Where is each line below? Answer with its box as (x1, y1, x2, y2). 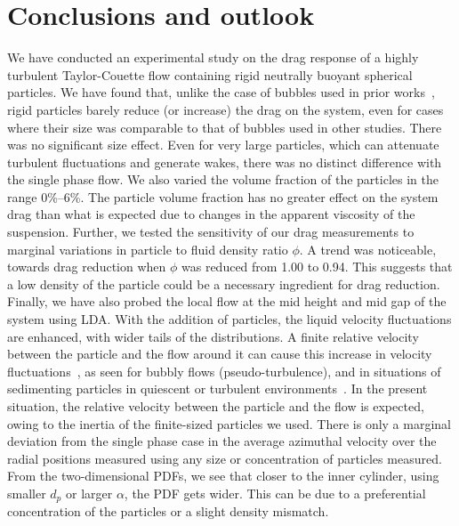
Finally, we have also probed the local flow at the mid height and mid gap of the (7, 292, 447, 311)
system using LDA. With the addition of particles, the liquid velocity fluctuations (7, 310, 452, 328)
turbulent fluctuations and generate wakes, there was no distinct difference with (7, 152, 442, 171)
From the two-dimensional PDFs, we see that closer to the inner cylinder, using (7, 466, 439, 485)
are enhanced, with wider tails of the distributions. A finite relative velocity (7, 327, 419, 345)
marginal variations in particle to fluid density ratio (7, 239, 288, 258)
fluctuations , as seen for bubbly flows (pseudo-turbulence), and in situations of (7, 361, 441, 380)
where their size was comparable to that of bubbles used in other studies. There (7, 117, 442, 136)
